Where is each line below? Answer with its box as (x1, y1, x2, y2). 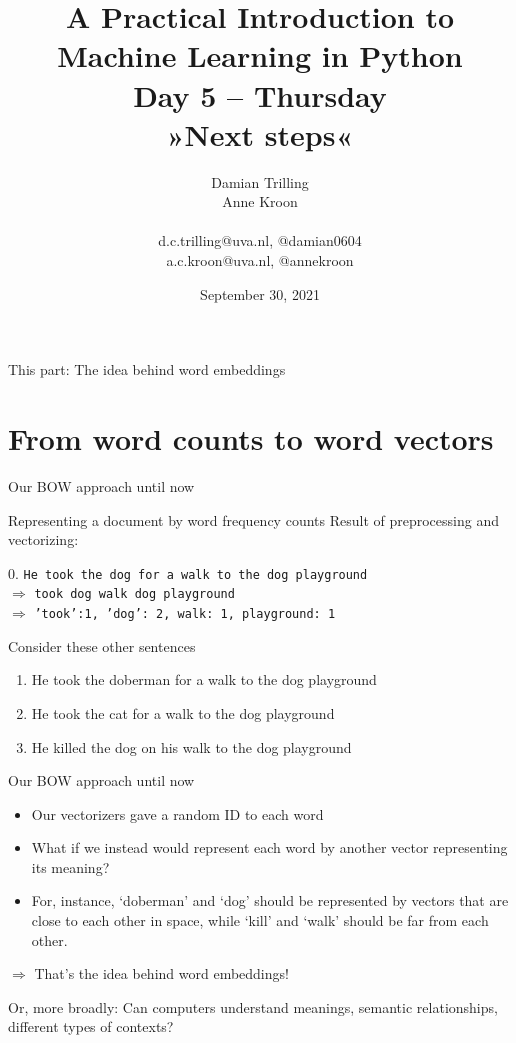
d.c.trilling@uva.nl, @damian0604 (158, 230, 362, 251)
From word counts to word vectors (8, 418, 494, 459)
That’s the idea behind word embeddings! (34, 963, 289, 984)
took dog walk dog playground (34, 587, 235, 602)
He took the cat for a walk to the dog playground (31, 702, 335, 723)
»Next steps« (166, 113, 354, 154)
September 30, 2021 (200, 283, 320, 304)
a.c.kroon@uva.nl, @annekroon (166, 250, 354, 271)
